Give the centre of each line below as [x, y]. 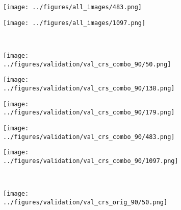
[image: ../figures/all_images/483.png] [73, 7]
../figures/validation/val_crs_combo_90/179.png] [89, 113]
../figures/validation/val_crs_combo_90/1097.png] [91, 161]
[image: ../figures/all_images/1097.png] [74, 23]
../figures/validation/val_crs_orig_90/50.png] [85, 202]
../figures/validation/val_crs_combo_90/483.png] [89, 137]
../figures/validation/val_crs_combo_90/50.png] [87, 64]
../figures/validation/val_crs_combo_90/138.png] [89, 88]
